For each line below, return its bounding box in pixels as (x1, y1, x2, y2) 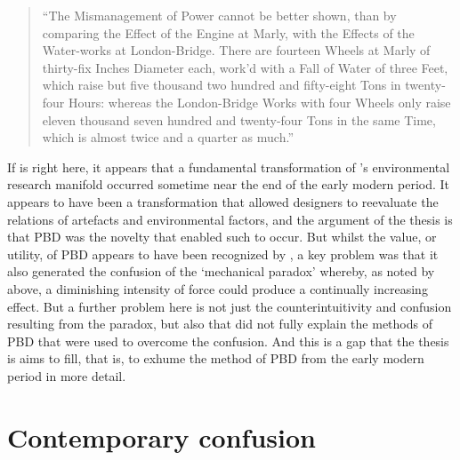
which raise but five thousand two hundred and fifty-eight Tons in (42, 75, 401, 94)
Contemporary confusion (7, 418, 316, 455)
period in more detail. (7, 366, 126, 385)
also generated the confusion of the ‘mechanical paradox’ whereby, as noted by (7, 262, 435, 281)
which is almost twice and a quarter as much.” (42, 128, 295, 147)
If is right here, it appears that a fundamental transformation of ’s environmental (7, 157, 450, 176)
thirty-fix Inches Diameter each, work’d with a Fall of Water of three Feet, (42, 58, 448, 76)
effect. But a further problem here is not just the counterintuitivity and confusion (7, 297, 452, 315)
